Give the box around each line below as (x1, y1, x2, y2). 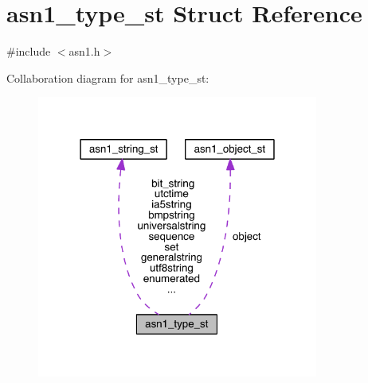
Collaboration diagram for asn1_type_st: (6, 69, 209, 86)
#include (6, 43, 51, 60)
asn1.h (69, 43, 100, 60)
